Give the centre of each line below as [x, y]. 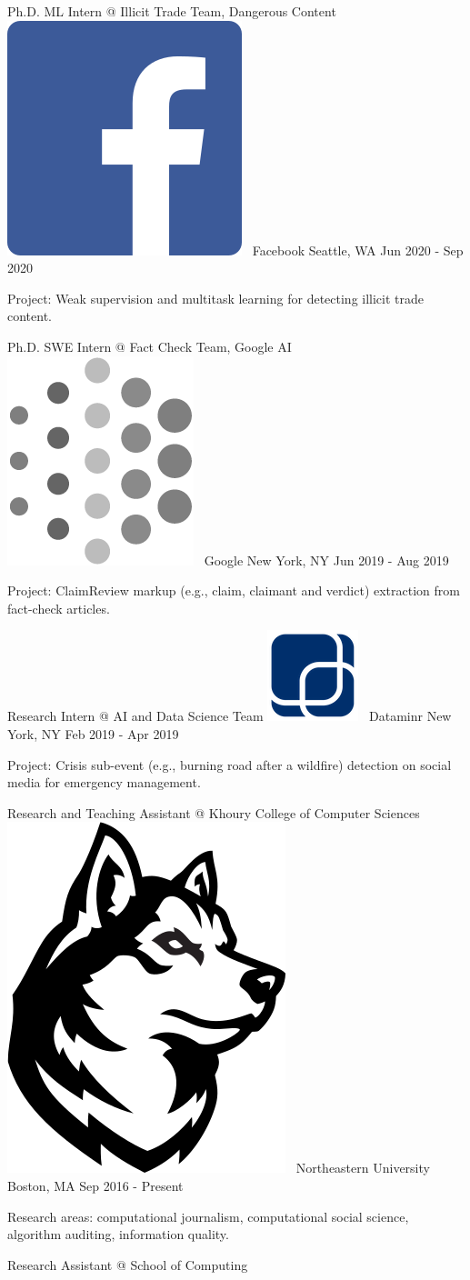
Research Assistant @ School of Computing [128, 1264]
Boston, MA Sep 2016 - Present [95, 1185]
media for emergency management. [104, 782]
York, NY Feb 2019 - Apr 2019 [93, 733]
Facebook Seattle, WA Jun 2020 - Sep [358, 250]
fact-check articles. [59, 608]
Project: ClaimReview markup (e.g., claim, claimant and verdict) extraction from [234, 590]
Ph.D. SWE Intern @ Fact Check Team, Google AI [150, 346]
